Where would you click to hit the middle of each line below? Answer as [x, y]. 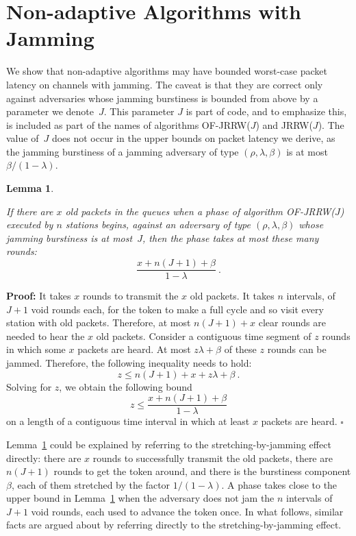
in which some [36, 349]
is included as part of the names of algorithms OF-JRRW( [128, 124]
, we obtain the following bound [126, 386]
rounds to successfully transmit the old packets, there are [213, 458]
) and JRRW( [284, 124]
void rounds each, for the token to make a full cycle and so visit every [177, 309]
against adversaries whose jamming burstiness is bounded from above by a [162, 98]
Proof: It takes [39, 296]
